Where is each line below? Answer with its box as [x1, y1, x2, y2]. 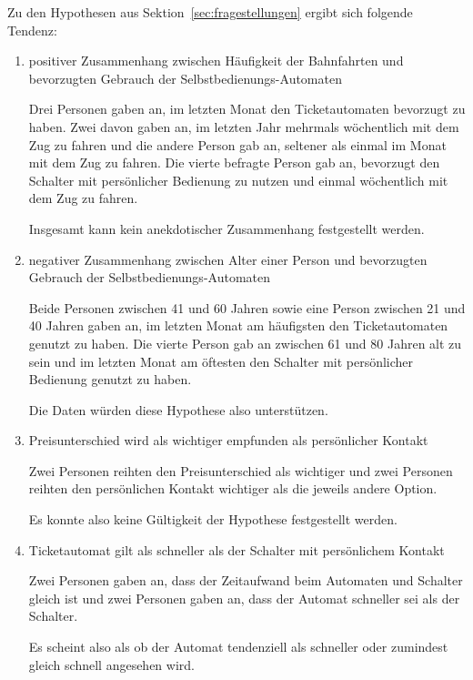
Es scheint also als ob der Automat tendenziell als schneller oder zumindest [28, 637, 448, 656]
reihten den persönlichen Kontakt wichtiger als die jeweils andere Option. [28, 479, 438, 498]
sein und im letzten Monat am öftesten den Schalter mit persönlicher [28, 351, 414, 370]
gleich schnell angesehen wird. [28, 655, 195, 674]
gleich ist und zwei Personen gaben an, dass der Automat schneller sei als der [28, 588, 460, 607]
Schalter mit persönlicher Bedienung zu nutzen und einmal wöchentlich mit [28, 170, 448, 189]
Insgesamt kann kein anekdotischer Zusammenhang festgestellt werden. [28, 218, 425, 238]
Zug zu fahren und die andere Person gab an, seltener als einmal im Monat [28, 135, 447, 154]
